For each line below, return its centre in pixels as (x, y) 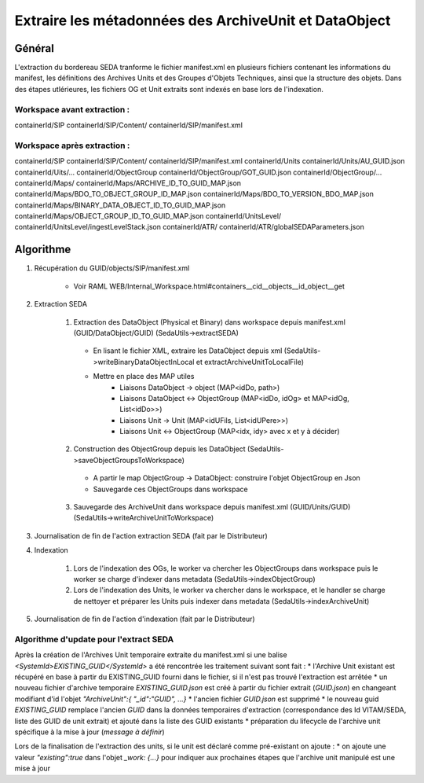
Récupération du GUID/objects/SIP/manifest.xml (112, 268)
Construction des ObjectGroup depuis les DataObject (160, 449)
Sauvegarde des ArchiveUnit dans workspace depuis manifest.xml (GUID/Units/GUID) (212, 507)
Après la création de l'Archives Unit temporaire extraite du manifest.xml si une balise (151, 655)
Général (35, 48)
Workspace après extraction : (72, 145)
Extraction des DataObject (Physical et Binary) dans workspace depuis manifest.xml (209, 322)
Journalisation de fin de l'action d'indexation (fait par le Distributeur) (144, 619)
